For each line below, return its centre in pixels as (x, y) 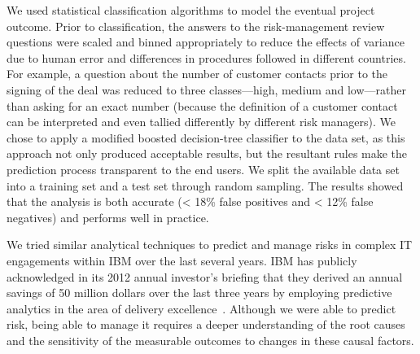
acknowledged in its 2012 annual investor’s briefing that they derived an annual (205, 276)
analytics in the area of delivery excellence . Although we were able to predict (201, 308)
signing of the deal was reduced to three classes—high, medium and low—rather (206, 89)
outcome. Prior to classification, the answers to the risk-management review (196, 26)
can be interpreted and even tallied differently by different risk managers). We (201, 122)
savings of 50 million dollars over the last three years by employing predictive (199, 293)
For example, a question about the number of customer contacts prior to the (197, 74)
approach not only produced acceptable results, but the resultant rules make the (207, 153)
